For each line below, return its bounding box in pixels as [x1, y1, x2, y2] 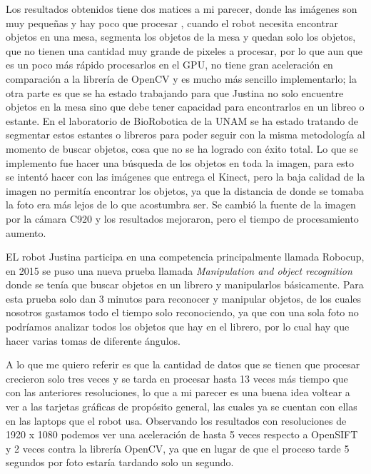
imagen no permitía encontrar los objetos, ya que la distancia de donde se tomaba [6, 183, 364, 198]
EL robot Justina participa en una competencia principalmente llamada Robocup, [6, 249, 365, 264]
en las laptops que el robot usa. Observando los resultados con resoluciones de [6, 413, 347, 428]
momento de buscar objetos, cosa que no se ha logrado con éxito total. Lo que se [6, 141, 358, 156]
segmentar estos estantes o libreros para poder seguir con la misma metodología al [6, 127, 365, 142]
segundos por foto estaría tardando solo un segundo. [6, 455, 234, 470]
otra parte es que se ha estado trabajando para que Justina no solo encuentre [6, 85, 344, 100]
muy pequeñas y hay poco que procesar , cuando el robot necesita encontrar [6, 15, 338, 30]
